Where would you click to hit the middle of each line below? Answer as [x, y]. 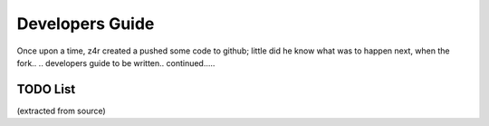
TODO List [46, 89]
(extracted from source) [61, 111]
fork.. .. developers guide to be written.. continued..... [116, 63]
